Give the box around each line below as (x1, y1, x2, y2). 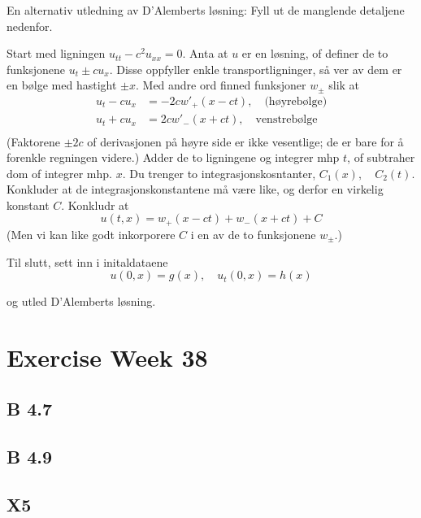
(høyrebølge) (264, 95, 328, 107)
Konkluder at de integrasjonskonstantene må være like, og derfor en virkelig (7, 181, 384, 198)
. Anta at (182, 45, 228, 62)
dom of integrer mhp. (7, 164, 112, 181)
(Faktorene (7, 133, 60, 150)
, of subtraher (347, 149, 415, 166)
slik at (328, 76, 360, 94)
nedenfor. (7, 17, 53, 34)
